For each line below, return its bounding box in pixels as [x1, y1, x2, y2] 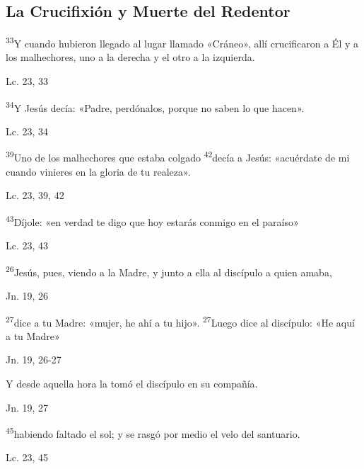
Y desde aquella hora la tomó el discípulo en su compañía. [6, 376, 258, 391]
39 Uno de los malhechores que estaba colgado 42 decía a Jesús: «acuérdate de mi [6, 148, 350, 165]
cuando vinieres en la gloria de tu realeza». [6, 164, 191, 179]
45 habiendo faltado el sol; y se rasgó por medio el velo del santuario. [6, 424, 300, 441]
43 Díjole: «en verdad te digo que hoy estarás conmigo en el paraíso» [6, 212, 299, 229]
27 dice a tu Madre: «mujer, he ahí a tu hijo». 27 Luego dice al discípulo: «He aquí [6, 312, 355, 329]
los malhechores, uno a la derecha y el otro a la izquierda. [6, 50, 255, 64]
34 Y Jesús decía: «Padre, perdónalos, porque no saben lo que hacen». [6, 98, 305, 115]
